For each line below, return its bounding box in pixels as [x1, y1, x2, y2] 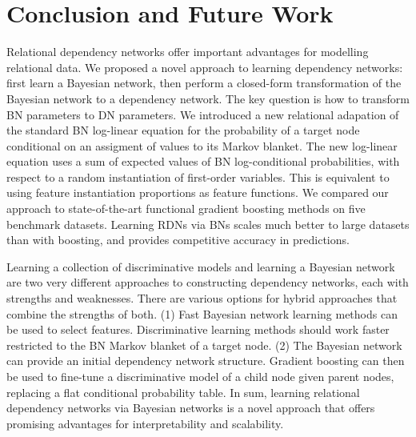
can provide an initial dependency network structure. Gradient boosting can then [6, 352, 405, 369]
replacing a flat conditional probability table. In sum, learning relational [6, 383, 360, 400]
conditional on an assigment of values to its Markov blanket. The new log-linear [6, 137, 398, 154]
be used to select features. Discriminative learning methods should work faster [6, 321, 390, 338]
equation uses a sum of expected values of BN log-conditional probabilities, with [6, 153, 400, 170]
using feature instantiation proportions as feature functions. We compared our [6, 184, 389, 201]
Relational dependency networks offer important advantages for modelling [6, 43, 369, 60]
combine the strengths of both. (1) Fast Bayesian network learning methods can [6, 305, 398, 322]
